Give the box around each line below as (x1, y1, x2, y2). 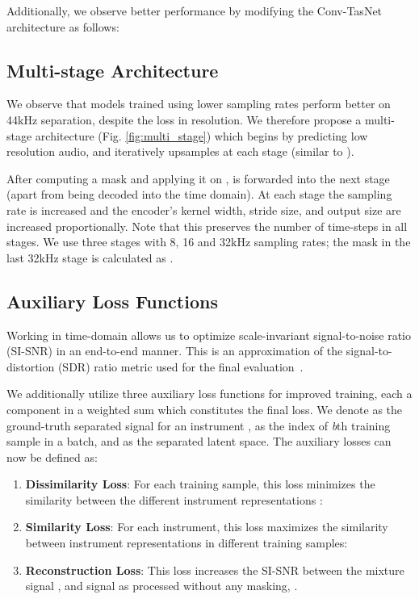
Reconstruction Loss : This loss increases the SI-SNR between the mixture (25, 561, 404, 578)
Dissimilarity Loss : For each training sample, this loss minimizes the (25, 475, 375, 492)
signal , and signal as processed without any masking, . (25, 577, 298, 594)
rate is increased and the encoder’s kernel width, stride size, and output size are (6, 201, 401, 218)
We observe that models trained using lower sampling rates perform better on (6, 95, 391, 112)
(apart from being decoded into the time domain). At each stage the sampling (6, 186, 392, 203)
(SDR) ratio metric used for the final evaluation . (57, 358, 304, 375)
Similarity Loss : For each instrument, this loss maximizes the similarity (25, 518, 388, 535)
